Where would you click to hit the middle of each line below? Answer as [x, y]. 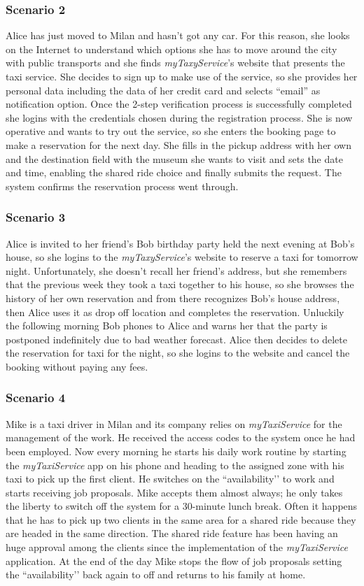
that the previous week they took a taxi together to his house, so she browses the [180, 284]
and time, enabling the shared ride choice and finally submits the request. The [174, 172]
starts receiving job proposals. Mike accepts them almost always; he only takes [174, 492]
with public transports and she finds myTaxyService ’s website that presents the [175, 63]
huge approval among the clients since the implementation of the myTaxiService [177, 547]
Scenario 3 [36, 217]
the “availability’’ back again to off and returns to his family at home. [156, 574]
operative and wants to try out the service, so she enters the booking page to [171, 131]
